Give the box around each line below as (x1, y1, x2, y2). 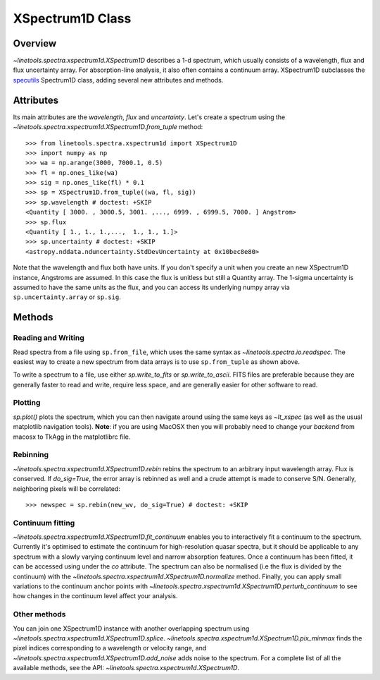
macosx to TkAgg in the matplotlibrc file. (13, 432, 131, 441)
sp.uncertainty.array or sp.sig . (13, 293, 121, 301)
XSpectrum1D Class (13, 11, 132, 26)
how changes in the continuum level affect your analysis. (13, 592, 178, 600)
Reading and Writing (13, 333, 84, 343)
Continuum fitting (13, 518, 75, 528)
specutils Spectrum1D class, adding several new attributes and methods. (13, 75, 224, 84)
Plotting (13, 398, 41, 408)
